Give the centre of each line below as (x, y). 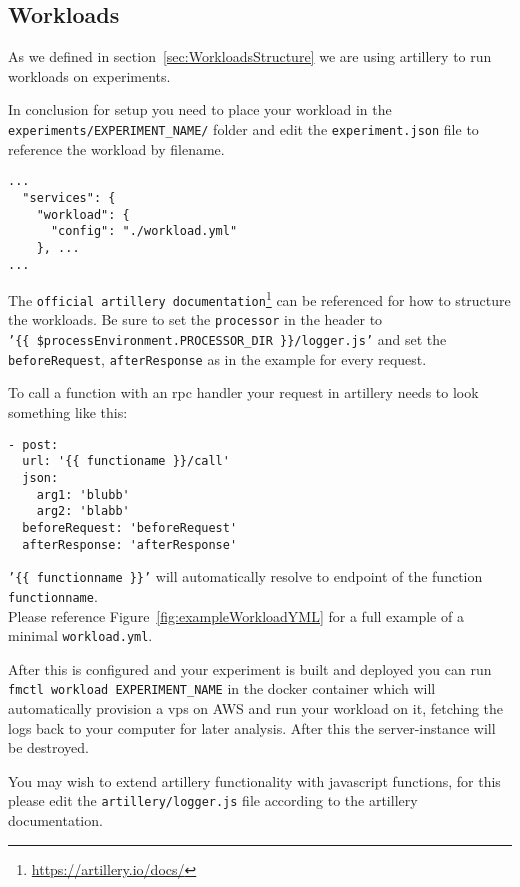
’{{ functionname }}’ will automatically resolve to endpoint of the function (245, 576)
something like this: (68, 412)
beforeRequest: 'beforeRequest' (130, 527)
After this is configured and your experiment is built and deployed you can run (250, 668)
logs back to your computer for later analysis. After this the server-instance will (252, 727)
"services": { (69, 197)
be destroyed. (49, 747)
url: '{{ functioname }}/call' (126, 461)
